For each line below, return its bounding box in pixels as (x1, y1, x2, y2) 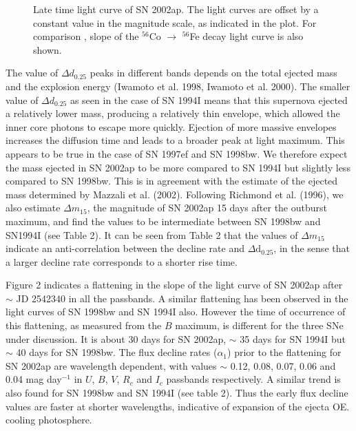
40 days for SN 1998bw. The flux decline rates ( (16, 345, 218, 359)
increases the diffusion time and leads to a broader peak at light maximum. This (6, 133, 345, 147)
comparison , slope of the (33, 29, 139, 43)
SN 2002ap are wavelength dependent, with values (6, 358, 217, 372)
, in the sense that (273, 241, 350, 255)
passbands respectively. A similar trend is (166, 372, 341, 386)
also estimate (6, 200, 61, 215)
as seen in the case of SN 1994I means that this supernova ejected (70, 92, 348, 107)
